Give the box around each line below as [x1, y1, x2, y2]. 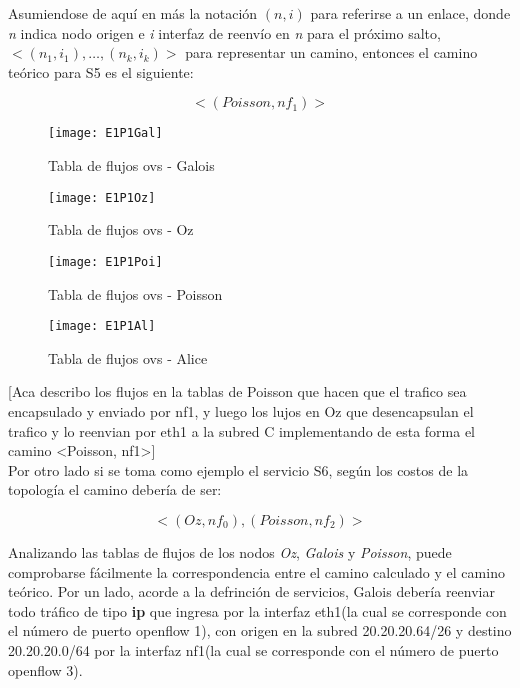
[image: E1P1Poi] [48, 254, 163, 269]
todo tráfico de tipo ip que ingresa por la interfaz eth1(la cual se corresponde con [8, 600, 507, 621]
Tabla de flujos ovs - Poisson [48, 283, 223, 304]
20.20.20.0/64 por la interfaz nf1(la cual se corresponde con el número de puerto [8, 639, 499, 660]
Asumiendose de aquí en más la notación [8, 3, 258, 23]
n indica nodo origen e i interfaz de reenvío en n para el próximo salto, [8, 22, 441, 43]
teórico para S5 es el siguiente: [8, 61, 194, 82]
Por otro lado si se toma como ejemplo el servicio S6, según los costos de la [8, 459, 469, 480]
